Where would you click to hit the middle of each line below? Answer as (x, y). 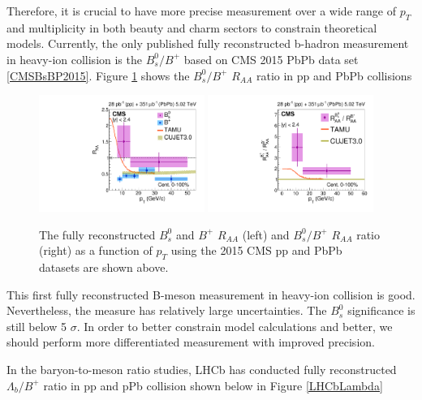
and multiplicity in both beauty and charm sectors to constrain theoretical (192, 27)
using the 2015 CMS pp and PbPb (256, 250)
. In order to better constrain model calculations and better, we (235, 326)
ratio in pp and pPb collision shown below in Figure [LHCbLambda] (213, 385)
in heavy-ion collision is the (74, 59)
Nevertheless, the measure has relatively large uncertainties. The (167, 310)
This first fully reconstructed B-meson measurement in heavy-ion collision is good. (211, 294)
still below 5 (37, 326)
